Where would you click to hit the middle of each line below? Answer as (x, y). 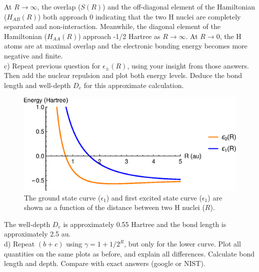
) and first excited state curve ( (154, 197)
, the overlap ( (59, 6)
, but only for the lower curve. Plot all (182, 244)
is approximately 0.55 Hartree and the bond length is (145, 224)
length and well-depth (37, 85)
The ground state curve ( (62, 197)
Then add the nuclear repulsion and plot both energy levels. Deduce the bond (123, 75)
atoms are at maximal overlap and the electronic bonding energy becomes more (126, 46)
